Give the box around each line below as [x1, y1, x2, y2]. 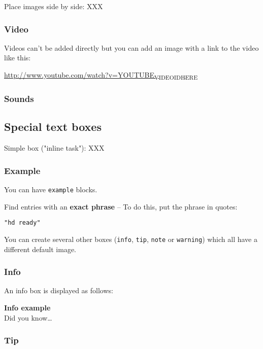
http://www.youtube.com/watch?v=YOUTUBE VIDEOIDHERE [4, 69, 198, 81]
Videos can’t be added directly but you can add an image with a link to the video [4, 42, 259, 53]
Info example [4, 302, 51, 312]
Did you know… [4, 312, 52, 323]
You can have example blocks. [4, 184, 97, 194]
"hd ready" [4, 219, 41, 227]
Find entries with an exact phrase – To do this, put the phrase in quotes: [4, 201, 238, 212]
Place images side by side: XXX [4, 1, 103, 11]
